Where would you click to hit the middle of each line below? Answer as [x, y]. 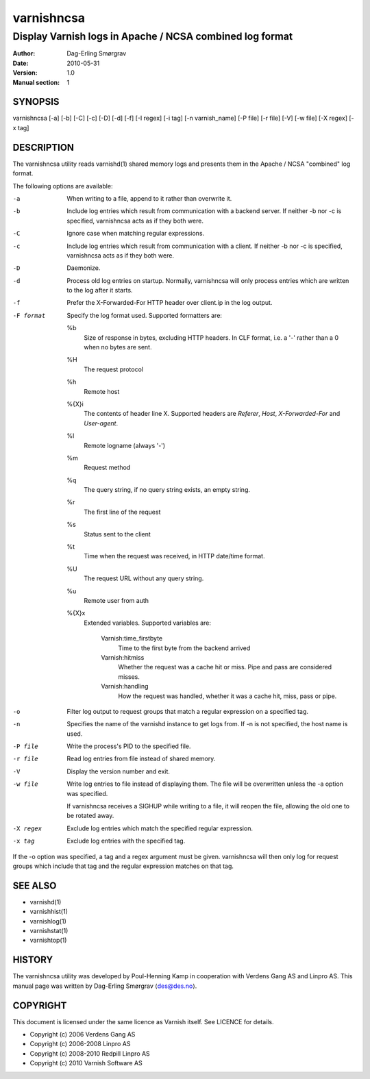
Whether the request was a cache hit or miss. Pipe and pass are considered [225, 667]
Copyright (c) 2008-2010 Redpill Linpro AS [90, 1053]
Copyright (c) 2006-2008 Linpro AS [80, 1044]
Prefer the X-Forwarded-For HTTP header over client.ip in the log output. [170, 303]
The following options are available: [63, 186]
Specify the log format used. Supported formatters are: [145, 315]
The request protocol [114, 369]
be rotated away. [90, 816]
